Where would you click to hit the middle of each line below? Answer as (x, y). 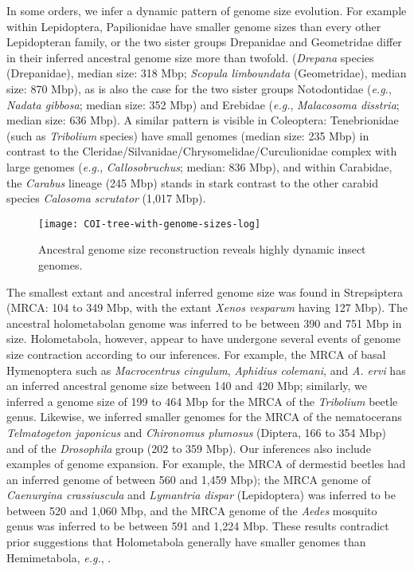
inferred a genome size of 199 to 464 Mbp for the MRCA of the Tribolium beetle (202, 401)
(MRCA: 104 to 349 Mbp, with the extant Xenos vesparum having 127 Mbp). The (207, 307)
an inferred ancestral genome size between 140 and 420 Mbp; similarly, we (187, 386)
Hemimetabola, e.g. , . (59, 557)
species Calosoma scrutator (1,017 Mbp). (106, 198)
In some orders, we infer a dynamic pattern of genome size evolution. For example (207, 10)
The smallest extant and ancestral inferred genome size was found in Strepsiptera (205, 291)
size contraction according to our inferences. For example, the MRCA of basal (196, 354)
